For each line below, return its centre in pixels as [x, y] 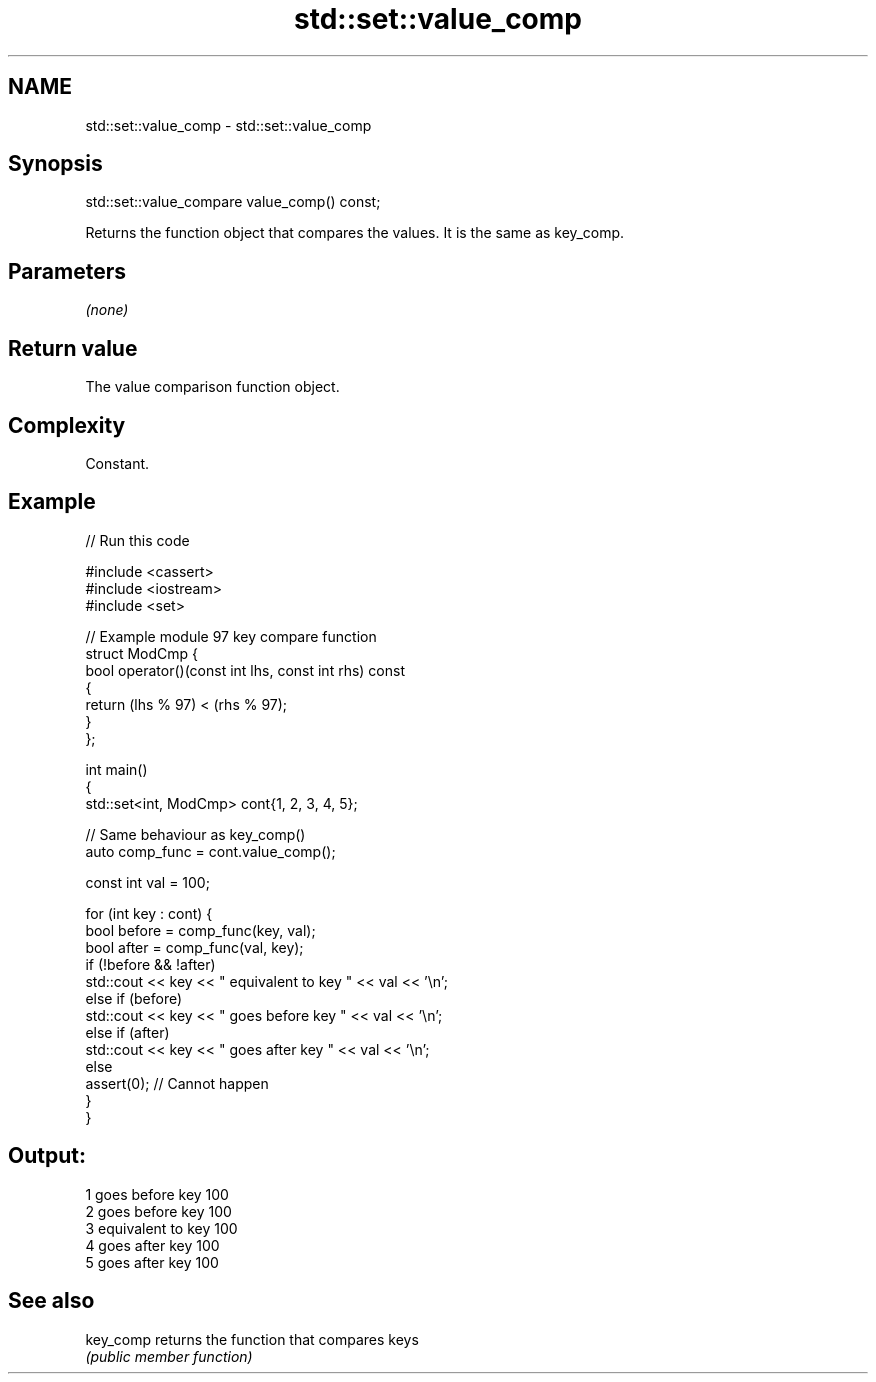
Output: [47, 1156]
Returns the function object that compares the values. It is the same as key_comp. [355, 233]
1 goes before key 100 [157, 1194]
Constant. [117, 463]
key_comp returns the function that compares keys [252, 1339]
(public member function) [169, 1356]
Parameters [67, 271]
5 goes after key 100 [152, 1262]
